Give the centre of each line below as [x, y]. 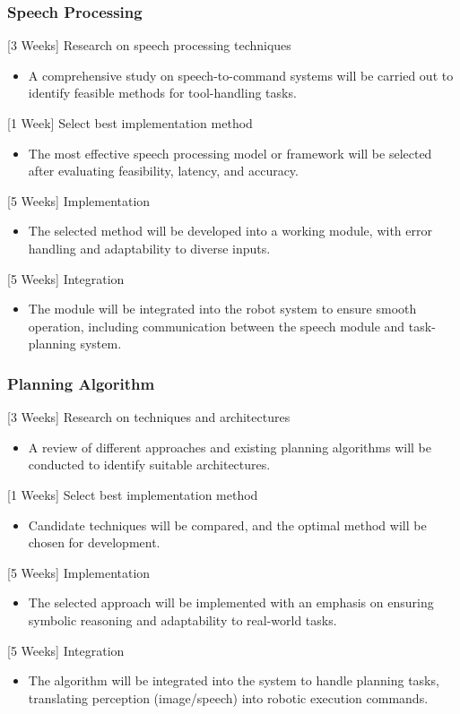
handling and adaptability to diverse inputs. [149, 248]
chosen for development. [94, 542]
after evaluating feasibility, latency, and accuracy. [163, 171]
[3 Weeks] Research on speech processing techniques [149, 45]
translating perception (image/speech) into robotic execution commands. [228, 697]
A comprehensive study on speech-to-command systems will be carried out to [241, 75]
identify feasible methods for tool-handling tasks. [162, 93]
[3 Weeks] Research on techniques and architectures [149, 417]
